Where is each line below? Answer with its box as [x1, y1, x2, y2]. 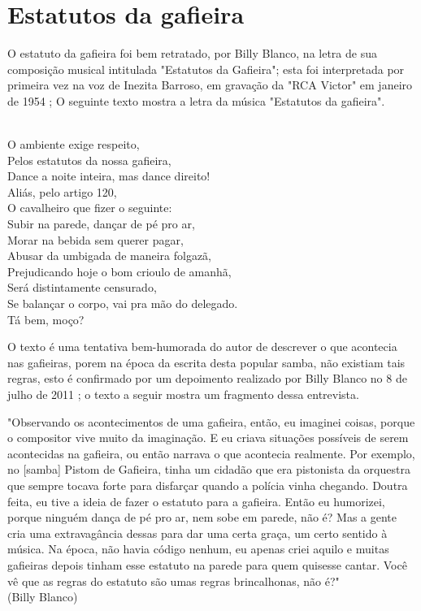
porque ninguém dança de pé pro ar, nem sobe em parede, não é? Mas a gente [7, 509, 397, 526]
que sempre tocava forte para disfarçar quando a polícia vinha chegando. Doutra [7, 476, 408, 493]
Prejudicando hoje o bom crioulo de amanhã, [7, 262, 232, 279]
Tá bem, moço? [7, 310, 85, 327]
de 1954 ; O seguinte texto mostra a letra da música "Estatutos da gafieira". [7, 92, 385, 109]
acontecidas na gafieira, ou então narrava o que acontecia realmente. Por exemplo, [7, 444, 415, 461]
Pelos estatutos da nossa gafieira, [7, 151, 171, 168]
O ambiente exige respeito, [7, 136, 140, 153]
